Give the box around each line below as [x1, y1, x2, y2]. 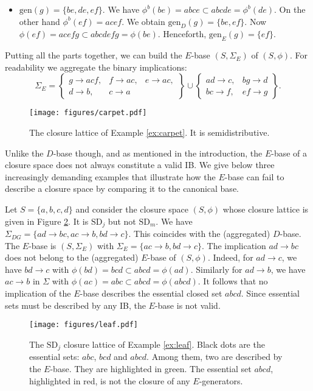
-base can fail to [224, 170, 284, 183]
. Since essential [241, 287, 300, 300]
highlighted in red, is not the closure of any [29, 374, 190, 387]
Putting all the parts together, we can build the [5, 49, 182, 62]
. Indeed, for [207, 251, 253, 264]
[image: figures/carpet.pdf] [29, 108, 147, 118]
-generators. [199, 374, 243, 387]
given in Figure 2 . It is [5, 214, 89, 227]
